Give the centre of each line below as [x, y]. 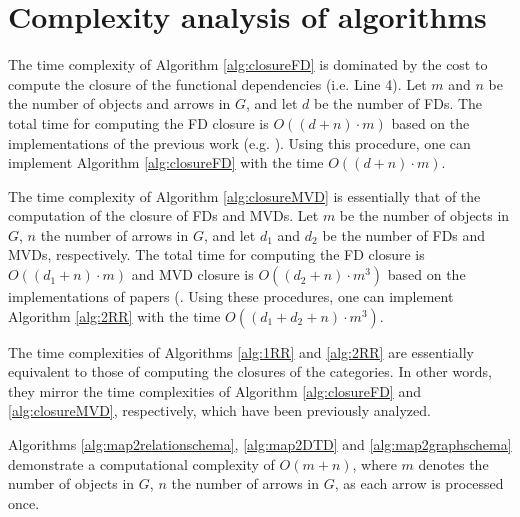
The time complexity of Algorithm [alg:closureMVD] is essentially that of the [244, 195]
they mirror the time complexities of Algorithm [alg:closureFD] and [214, 390]
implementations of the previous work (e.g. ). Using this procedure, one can [239, 142]
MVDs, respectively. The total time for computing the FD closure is [216, 254]
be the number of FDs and [404, 234]
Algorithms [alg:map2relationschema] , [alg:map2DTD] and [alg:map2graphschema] [260, 444]
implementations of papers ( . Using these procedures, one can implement [231, 296]
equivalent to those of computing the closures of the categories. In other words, [250, 371]
